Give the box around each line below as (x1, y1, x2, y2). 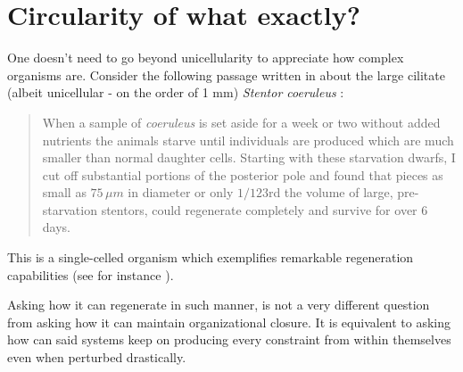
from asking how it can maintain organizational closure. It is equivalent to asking (7, 312, 451, 331)
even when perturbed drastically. (7, 348, 186, 367)
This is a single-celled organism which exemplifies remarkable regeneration (7, 248, 414, 267)
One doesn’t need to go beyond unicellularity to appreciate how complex (7, 48, 404, 67)
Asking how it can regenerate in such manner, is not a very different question (7, 295, 430, 314)
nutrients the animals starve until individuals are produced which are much (42, 130, 454, 149)
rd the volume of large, (268, 183, 393, 202)
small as (42, 183, 87, 202)
